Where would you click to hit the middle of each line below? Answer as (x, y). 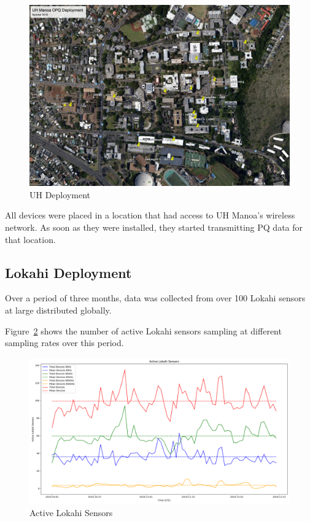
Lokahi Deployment (68, 272)
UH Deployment (60, 194)
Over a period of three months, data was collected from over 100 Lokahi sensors (155, 298)
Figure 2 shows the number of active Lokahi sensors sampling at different (143, 330)
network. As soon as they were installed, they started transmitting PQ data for (154, 227)
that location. (30, 239)
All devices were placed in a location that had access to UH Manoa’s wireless (150, 215)
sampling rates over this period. (64, 343)
